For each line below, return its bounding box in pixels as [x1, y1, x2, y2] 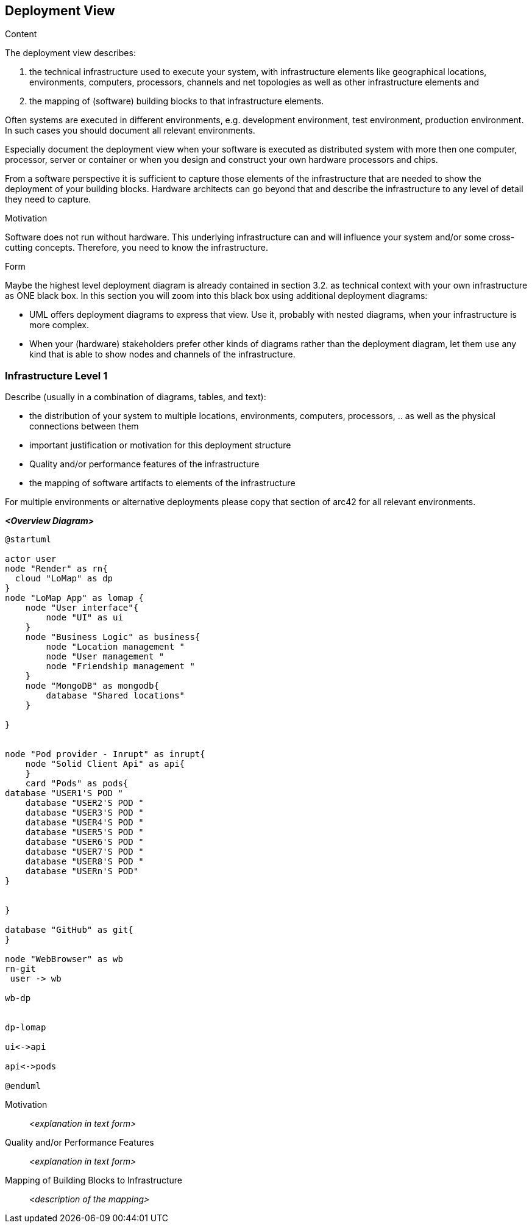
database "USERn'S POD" [25, 866, 139, 877]
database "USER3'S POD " [25, 808, 144, 818]
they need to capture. [5, 194, 91, 205]
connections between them [29, 421, 139, 432]
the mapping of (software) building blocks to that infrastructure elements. [29, 96, 324, 107]
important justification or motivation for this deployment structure [29, 440, 291, 451]
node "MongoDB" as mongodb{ [25, 681, 159, 691]
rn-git [5, 964, 36, 974]
